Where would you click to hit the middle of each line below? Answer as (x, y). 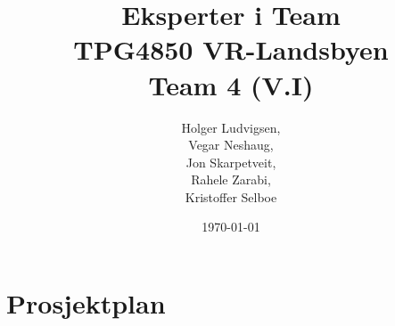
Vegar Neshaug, (231, 145)
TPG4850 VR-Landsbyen (231, 49)
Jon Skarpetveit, (231, 162)
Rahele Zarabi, (231, 179)
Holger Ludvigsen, (231, 127)
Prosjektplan (86, 303)
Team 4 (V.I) (231, 84)
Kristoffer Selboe (231, 196)
